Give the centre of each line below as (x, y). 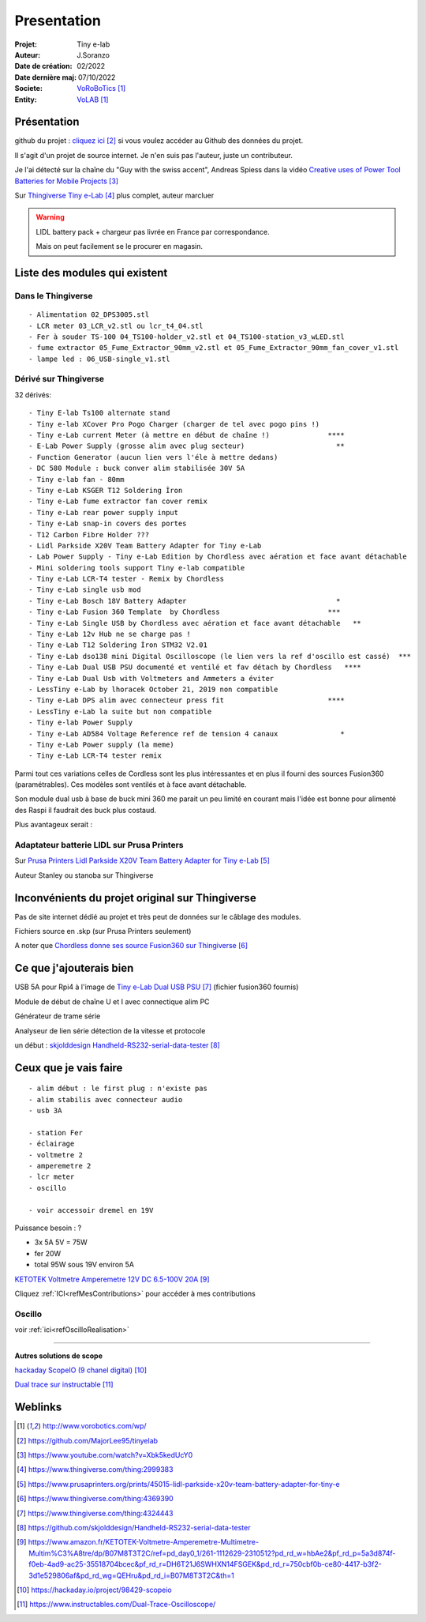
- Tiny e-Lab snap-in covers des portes (108, 524)
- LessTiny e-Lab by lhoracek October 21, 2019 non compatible (153, 689)
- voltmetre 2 (56, 1155)
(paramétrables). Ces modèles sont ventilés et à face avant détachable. (131, 785)
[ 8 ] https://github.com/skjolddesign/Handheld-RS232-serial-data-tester (134, 1527)
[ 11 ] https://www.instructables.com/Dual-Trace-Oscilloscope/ (116, 1605)
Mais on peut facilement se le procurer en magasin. (120, 246)
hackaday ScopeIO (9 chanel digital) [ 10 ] (81, 1370)
